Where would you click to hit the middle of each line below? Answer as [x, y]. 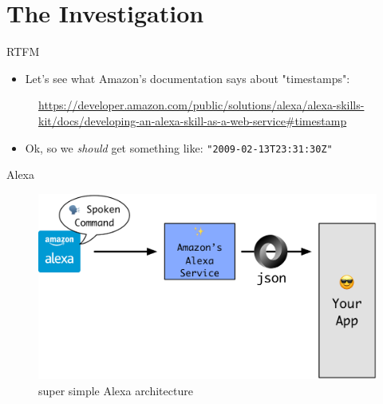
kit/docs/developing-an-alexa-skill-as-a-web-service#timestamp [193, 120]
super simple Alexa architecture [116, 390]
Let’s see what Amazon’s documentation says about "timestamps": [188, 78]
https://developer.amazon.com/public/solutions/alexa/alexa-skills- [201, 105]
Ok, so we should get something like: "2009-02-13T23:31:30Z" [179, 147]
